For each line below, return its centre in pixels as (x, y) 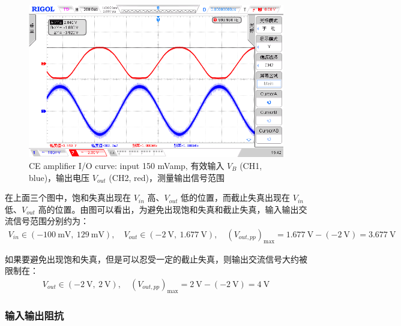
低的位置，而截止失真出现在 (236, 197)
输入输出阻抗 (35, 315)
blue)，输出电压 (59, 177)
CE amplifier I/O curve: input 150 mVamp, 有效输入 (127, 165)
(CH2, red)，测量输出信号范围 (167, 177)
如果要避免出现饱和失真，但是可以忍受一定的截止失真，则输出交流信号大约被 (156, 259)
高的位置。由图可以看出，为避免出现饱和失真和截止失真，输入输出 (168, 209)
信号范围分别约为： (51, 221)
